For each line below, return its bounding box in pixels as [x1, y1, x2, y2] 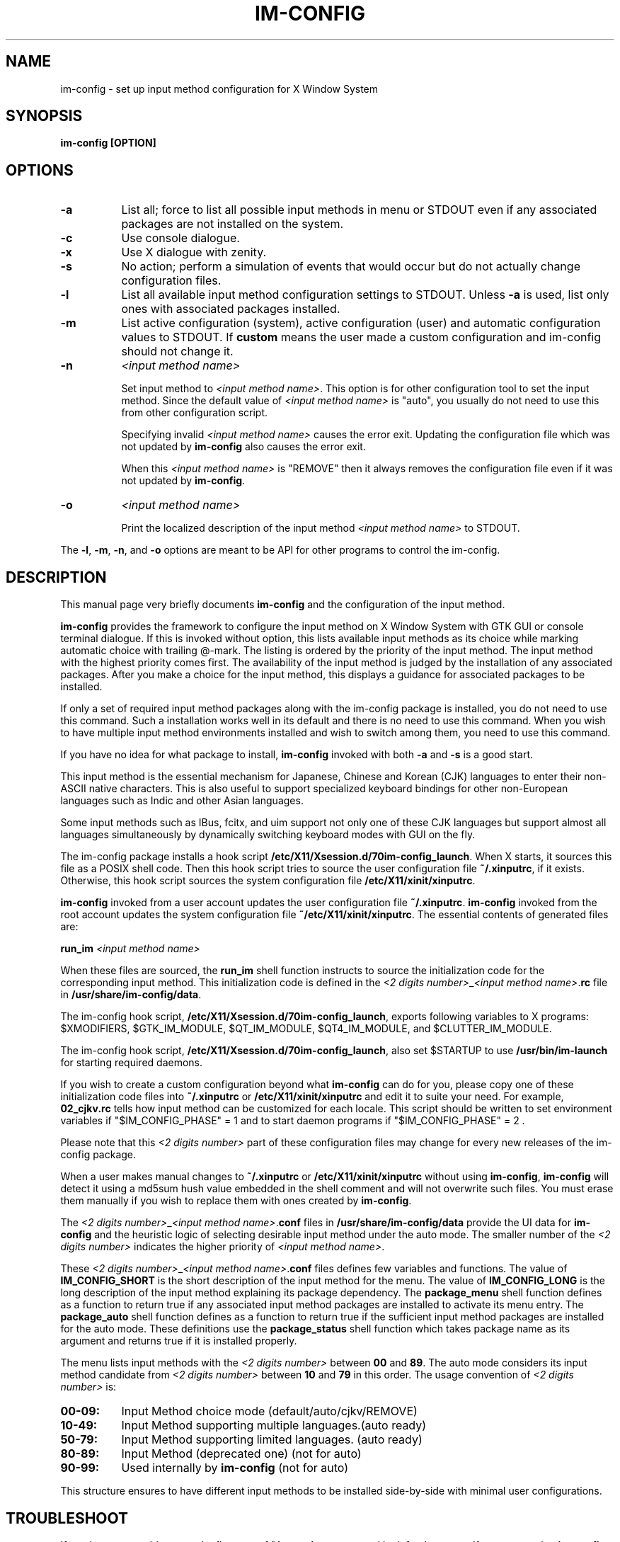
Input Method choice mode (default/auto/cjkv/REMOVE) [121, 1404, 418, 1419]
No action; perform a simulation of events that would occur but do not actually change [121, 259, 580, 274]
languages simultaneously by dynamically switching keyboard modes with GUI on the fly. [60, 828, 476, 841]
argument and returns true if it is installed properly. [60, 1335, 297, 1347]
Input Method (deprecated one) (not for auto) [121, 1446, 362, 1461]
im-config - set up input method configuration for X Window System [60, 82, 379, 95]
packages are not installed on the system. [121, 217, 344, 232]
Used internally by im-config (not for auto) [121, 1461, 349, 1475]
